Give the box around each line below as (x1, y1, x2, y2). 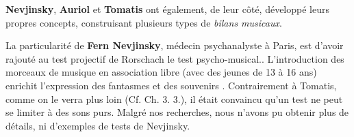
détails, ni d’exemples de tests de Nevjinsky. (5, 118, 190, 132)
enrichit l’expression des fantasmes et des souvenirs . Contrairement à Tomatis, (5, 78, 337, 92)
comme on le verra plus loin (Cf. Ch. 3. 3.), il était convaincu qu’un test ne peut (5, 91, 343, 106)
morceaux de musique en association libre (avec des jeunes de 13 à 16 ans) (5, 65, 317, 79)
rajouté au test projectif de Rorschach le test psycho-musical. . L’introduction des (5, 51, 344, 65)
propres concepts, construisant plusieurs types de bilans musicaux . (5, 15, 282, 29)
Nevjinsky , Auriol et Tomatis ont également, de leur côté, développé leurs (5, 2, 329, 16)
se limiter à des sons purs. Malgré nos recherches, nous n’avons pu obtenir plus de (5, 105, 349, 119)
